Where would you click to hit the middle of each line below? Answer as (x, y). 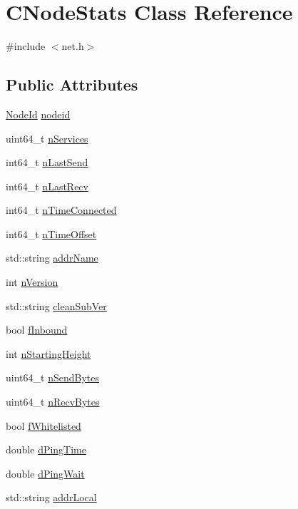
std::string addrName (52, 258)
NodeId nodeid (38, 114)
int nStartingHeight (48, 353)
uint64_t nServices (47, 138)
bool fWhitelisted (43, 425)
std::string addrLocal (51, 497)
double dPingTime (46, 449)
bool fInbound (37, 330)
